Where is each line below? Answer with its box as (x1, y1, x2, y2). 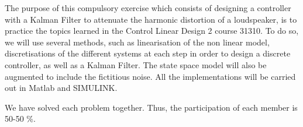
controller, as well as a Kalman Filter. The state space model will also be (5, 58, 267, 70)
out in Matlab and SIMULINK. (5, 82, 118, 94)
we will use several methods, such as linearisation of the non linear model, (5, 36, 270, 48)
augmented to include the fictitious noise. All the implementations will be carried (5, 70, 296, 82)
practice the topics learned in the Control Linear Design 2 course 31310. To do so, (5, 24, 299, 37)
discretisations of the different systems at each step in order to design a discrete (5, 47, 291, 59)
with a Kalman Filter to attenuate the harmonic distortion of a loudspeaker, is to (5, 13, 297, 25)
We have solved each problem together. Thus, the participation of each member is (5, 101, 298, 113)
